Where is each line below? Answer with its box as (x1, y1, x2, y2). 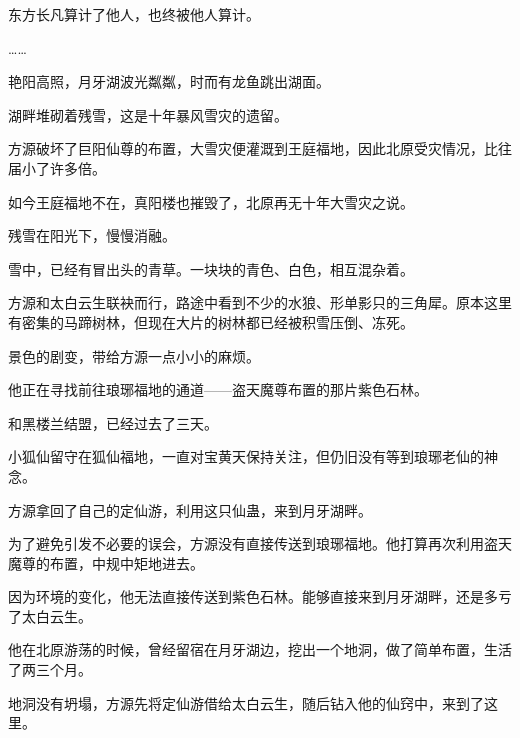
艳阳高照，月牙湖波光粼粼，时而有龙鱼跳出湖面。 (8, 71, 330, 92)
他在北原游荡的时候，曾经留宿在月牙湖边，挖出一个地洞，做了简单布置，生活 (8, 639, 512, 660)
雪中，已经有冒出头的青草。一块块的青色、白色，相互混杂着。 (8, 258, 414, 279)
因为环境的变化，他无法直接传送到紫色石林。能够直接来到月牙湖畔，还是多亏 (8, 586, 512, 607)
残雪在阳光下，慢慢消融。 (8, 225, 176, 246)
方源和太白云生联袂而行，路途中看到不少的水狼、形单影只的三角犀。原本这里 (8, 292, 512, 313)
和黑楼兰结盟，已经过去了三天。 (8, 412, 218, 433)
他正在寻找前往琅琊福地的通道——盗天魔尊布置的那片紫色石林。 (8, 379, 428, 400)
